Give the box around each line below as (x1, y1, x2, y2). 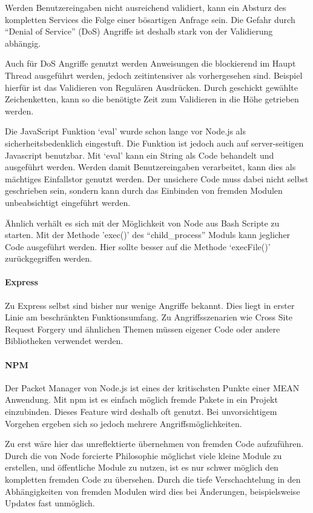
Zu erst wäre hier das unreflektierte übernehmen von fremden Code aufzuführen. (5, 437, 304, 450)
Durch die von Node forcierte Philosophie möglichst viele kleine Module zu (5, 449, 282, 462)
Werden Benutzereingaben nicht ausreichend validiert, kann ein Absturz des (5, 1, 286, 13)
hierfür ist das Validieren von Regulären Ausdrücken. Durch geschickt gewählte (5, 81, 298, 93)
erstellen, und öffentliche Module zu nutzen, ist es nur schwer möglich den (5, 461, 278, 474)
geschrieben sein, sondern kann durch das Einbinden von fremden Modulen (5, 184, 283, 197)
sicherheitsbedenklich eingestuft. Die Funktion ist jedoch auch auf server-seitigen (5, 136, 304, 149)
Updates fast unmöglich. (5, 497, 95, 509)
